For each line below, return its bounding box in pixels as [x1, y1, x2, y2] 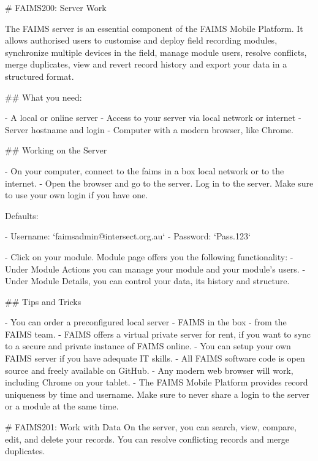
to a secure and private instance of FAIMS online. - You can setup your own [5, 339, 291, 352]
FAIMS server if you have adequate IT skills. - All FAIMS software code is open [5, 352, 305, 365]
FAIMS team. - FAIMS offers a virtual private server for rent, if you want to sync [5, 327, 311, 340]
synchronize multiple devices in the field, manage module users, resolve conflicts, [5, 45, 307, 58]
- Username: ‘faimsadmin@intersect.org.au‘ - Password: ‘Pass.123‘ [5, 230, 251, 242]
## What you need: [5, 90, 82, 103]
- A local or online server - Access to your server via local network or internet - [5, 111, 301, 124]
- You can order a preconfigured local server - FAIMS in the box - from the [5, 316, 287, 328]
